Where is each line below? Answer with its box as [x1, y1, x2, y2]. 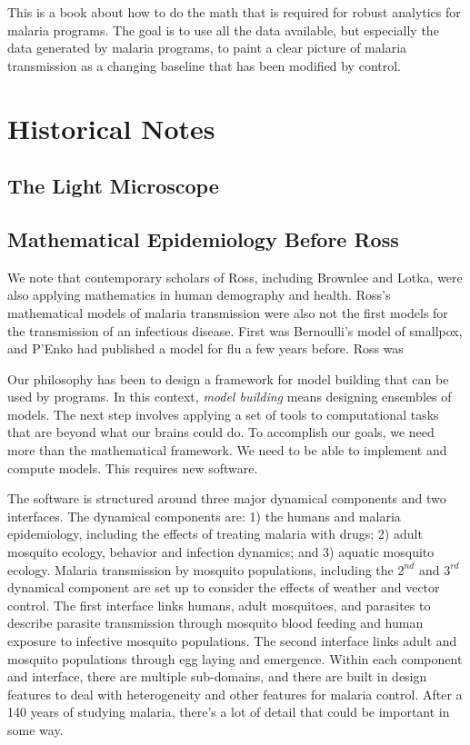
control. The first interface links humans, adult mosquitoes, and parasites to [7, 595, 431, 614]
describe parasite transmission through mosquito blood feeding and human [7, 613, 424, 632]
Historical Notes [7, 109, 215, 146]
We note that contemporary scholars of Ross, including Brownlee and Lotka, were [7, 267, 463, 286]
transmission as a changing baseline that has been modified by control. [7, 55, 401, 74]
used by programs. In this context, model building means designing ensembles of [7, 387, 452, 406]
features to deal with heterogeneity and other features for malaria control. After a [7, 684, 463, 703]
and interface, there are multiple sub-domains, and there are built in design [7, 667, 427, 686]
